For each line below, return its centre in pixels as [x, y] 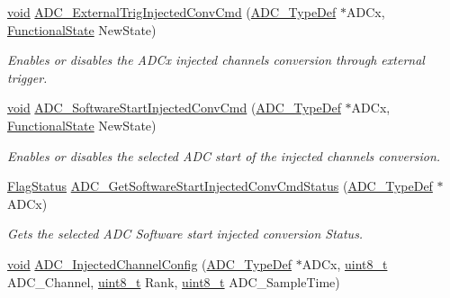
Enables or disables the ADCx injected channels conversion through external [216, 60]
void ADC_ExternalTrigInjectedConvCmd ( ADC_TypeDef [172, 12]
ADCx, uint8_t [345, 263]
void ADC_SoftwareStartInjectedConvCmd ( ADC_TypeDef [174, 108]
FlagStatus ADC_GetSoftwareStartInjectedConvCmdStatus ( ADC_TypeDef [220, 186]
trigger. [27, 77]
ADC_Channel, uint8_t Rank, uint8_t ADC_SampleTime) [174, 281]
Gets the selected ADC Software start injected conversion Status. [185, 234]
